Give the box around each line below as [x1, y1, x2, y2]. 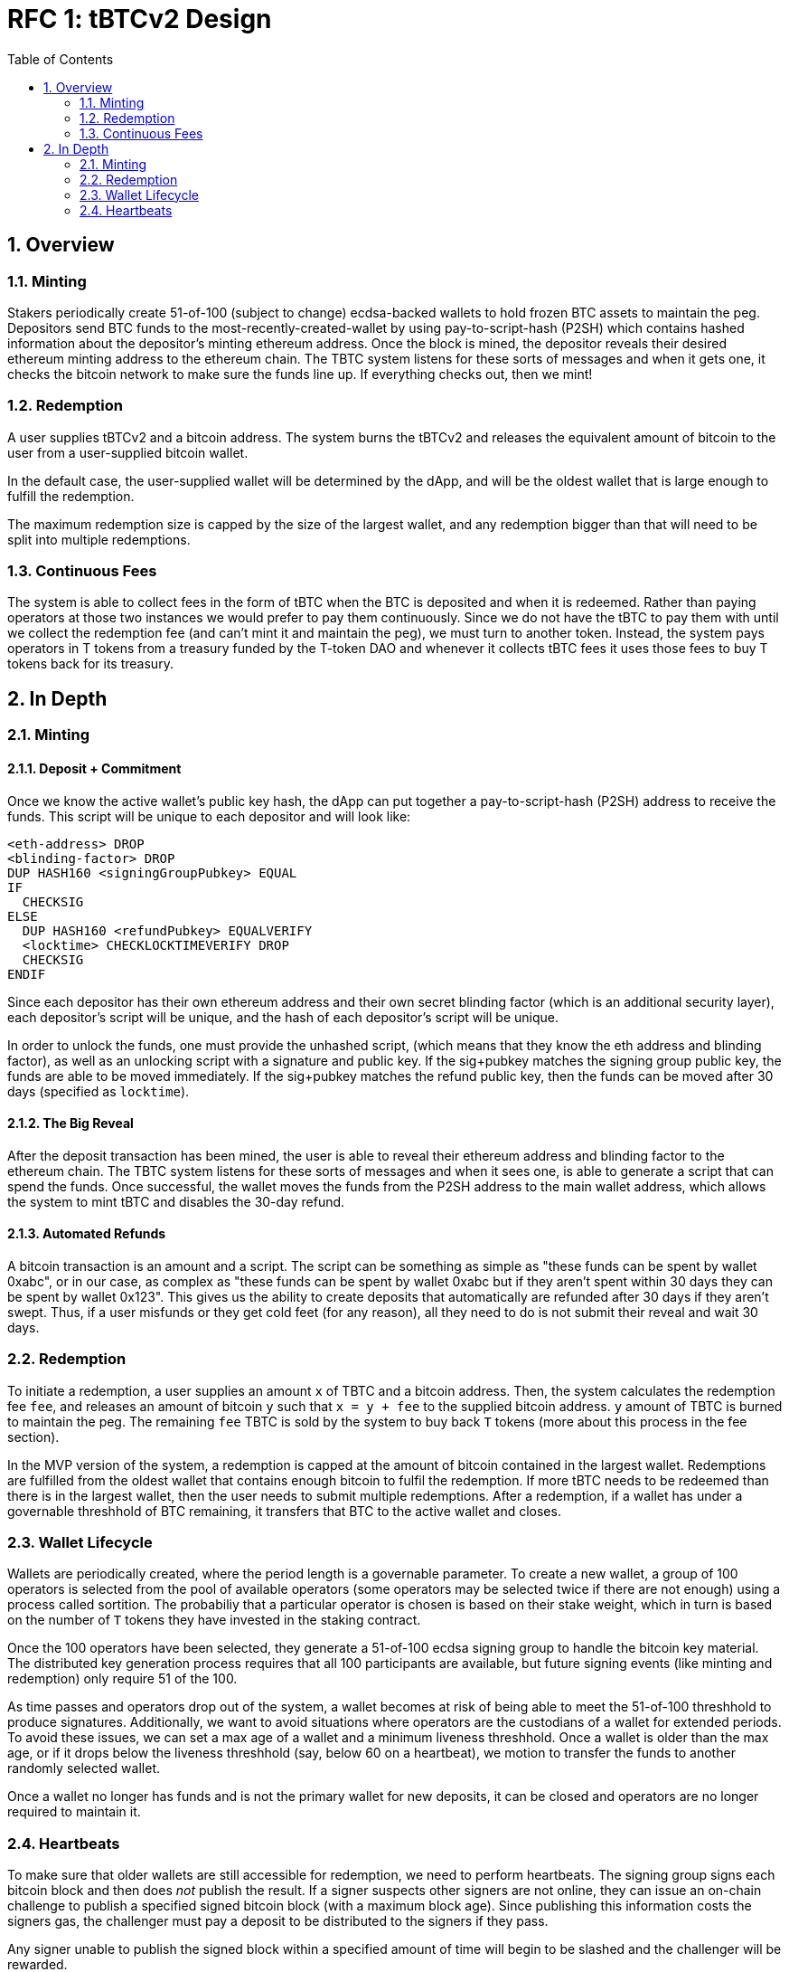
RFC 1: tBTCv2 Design [7, 4, 272, 34]
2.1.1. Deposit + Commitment [7, 760, 182, 776]
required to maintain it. [7, 1804, 141, 1820]
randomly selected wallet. [7, 1760, 160, 1777]
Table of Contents [7, 51, 114, 67]
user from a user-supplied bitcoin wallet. [7, 444, 249, 460]
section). [7, 1428, 60, 1445]
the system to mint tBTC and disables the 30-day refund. [7, 1193, 345, 1209]
